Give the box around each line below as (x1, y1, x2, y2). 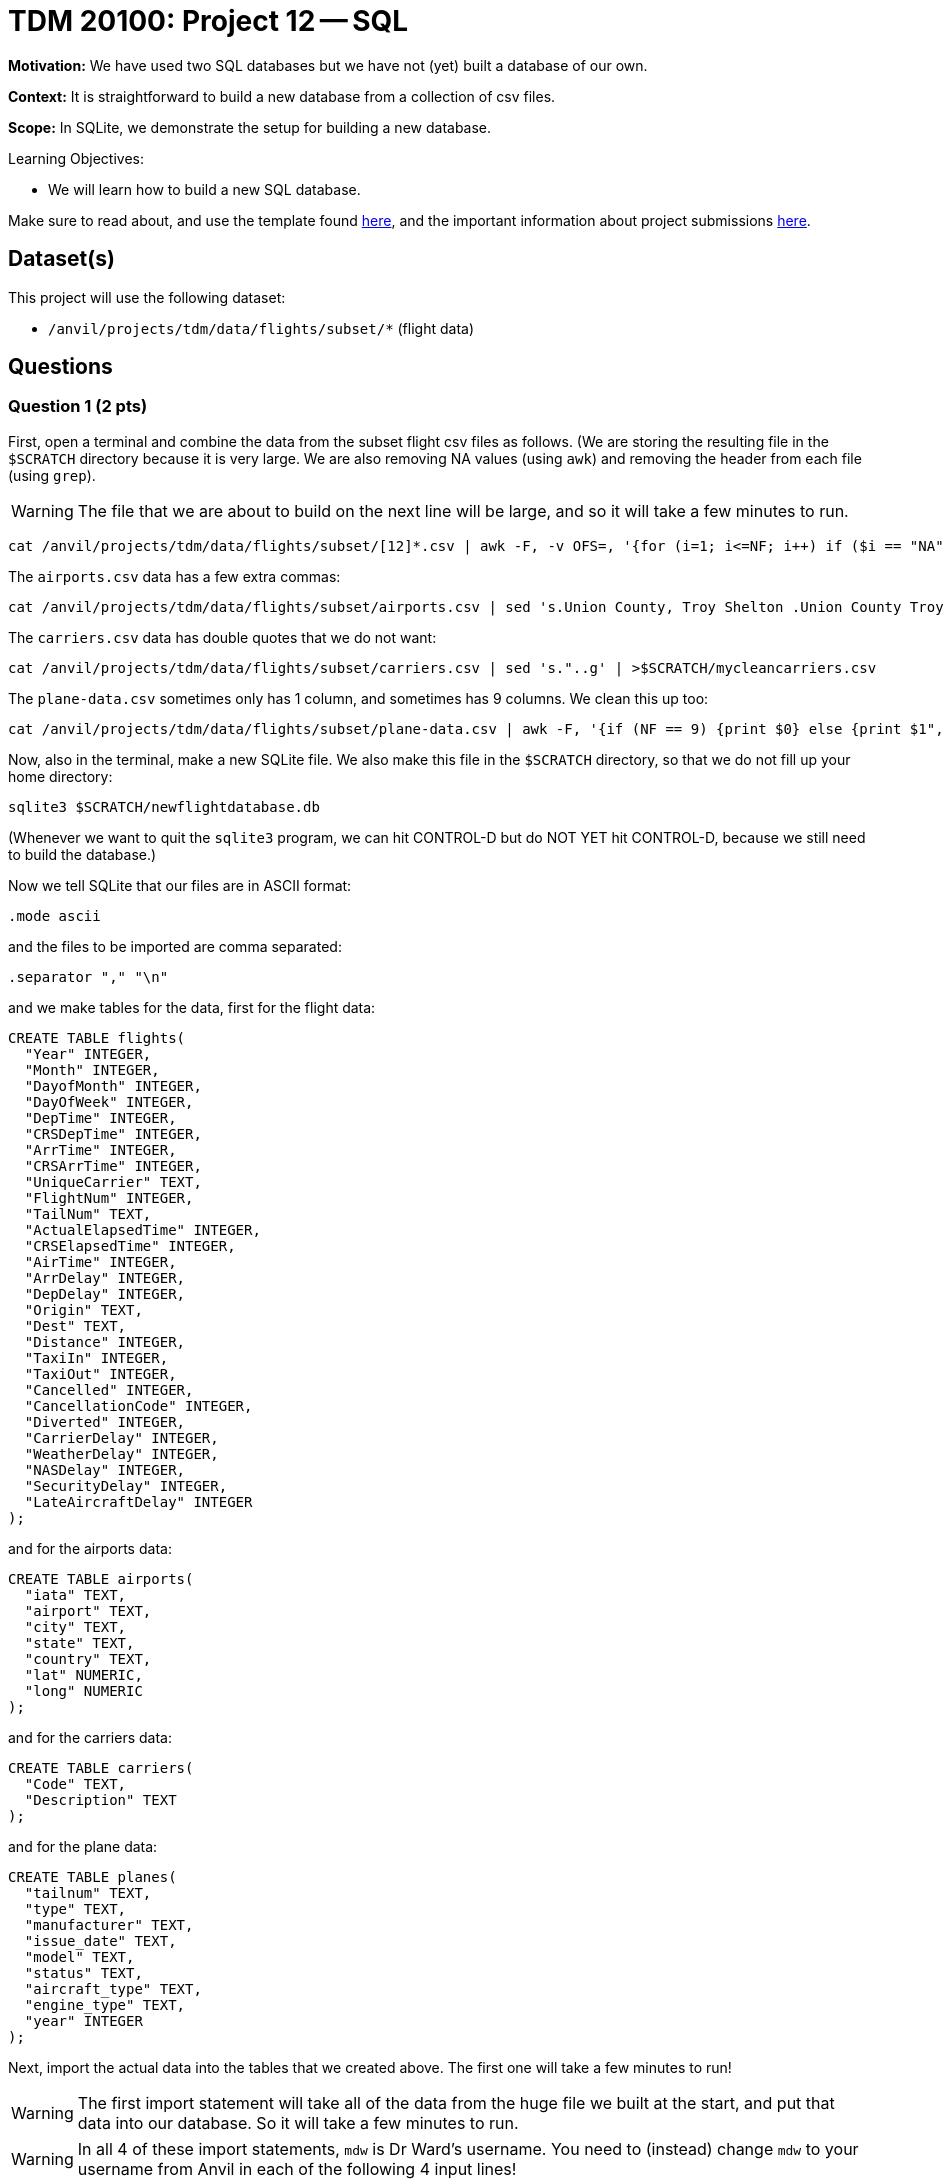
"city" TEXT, (24, 1618, 127, 1635)
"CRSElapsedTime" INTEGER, (24, 1237, 236, 1254)
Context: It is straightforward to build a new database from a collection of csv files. (8, 87, 556, 105)
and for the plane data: (8, 1837, 158, 1855)
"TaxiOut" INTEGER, (24, 1365, 177, 1382)
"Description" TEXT (24, 1791, 177, 1808)
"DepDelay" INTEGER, (24, 1285, 186, 1302)
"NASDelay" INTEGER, (24, 1461, 186, 1478)
